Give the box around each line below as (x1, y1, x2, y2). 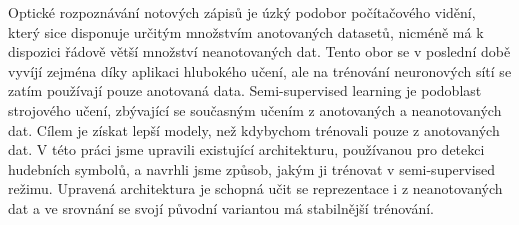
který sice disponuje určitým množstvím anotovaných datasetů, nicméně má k (8, 21, 484, 42)
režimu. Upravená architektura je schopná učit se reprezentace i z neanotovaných (8, 178, 503, 199)
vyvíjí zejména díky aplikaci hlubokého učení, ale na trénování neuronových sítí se (8, 60, 512, 81)
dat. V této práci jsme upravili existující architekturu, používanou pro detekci (8, 139, 485, 160)
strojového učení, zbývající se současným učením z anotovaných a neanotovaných (8, 99, 502, 120)
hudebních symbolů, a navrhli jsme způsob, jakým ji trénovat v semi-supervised (8, 158, 496, 179)
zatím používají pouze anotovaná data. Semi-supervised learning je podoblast (8, 80, 482, 101)
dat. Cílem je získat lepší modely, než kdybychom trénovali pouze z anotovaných (8, 119, 500, 140)
